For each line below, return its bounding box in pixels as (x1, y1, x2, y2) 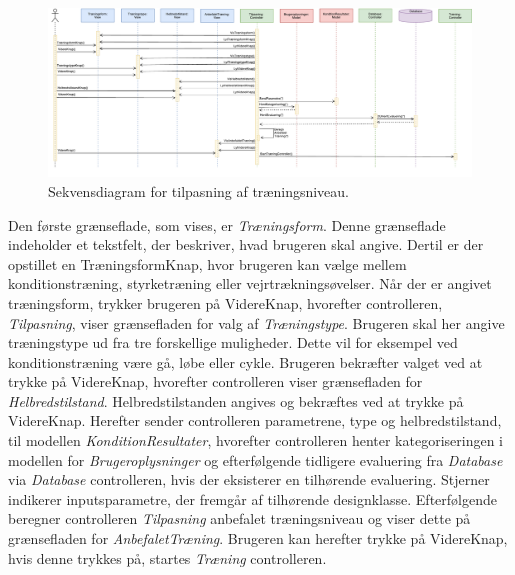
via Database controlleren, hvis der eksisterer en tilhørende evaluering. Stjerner (8, 469, 490, 490)
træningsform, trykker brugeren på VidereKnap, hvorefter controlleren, (8, 292, 443, 313)
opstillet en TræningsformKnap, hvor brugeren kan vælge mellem (8, 253, 407, 274)
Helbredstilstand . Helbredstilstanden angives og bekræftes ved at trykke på (8, 390, 464, 411)
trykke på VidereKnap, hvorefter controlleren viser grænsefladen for (8, 371, 423, 392)
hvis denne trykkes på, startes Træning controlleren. (8, 547, 327, 568)
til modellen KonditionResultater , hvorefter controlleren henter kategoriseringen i (8, 430, 503, 451)
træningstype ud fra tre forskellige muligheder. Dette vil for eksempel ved (8, 332, 458, 353)
